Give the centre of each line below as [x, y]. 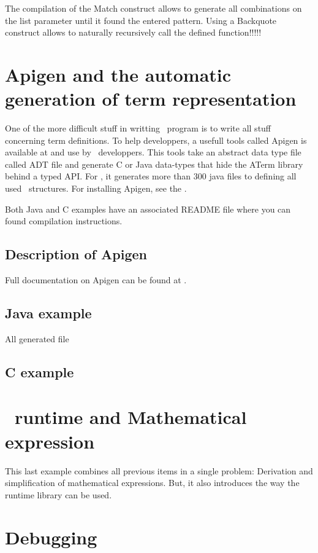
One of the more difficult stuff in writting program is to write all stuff [138, 128]
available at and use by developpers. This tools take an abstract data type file [153, 152]
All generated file [37, 338]
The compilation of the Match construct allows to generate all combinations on [153, 8]
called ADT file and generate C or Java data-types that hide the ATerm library [154, 164]
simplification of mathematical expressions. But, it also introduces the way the [152, 483]
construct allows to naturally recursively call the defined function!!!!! [133, 32]
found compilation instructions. [64, 221]
